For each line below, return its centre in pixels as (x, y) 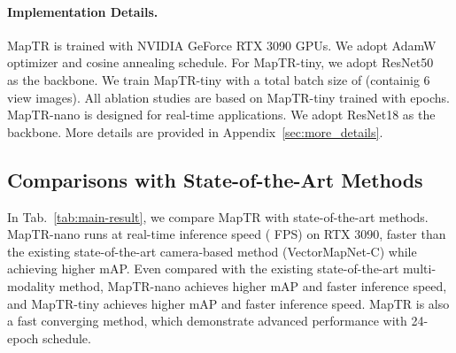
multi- (420, 269)
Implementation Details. (83, 11)
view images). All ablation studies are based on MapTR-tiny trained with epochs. (228, 97)
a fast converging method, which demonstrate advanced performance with (207, 321)
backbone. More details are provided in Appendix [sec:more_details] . (195, 131)
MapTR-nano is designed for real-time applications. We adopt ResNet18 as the (221, 115)
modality (31, 285)
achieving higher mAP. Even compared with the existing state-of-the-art (203, 269)
